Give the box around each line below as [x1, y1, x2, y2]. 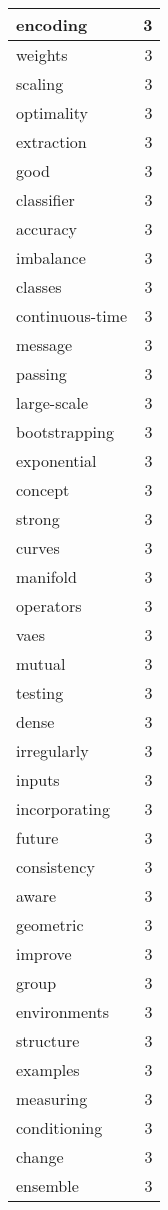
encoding [16, 13, 88, 36]
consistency [16, 855, 95, 878]
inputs [16, 768, 60, 791]
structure [16, 1029, 80, 1052]
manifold [16, 565, 77, 588]
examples [16, 1058, 80, 1081]
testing [16, 681, 64, 704]
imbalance [16, 246, 86, 269]
